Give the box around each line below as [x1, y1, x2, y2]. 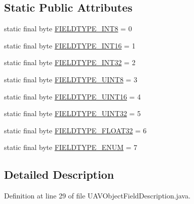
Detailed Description [4, 167, 114, 182]
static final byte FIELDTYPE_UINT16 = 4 [4, 91, 141, 101]
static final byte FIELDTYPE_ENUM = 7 [4, 142, 138, 152]
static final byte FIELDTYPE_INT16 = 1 [4, 40, 136, 50]
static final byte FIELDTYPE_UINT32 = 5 [4, 108, 141, 119]
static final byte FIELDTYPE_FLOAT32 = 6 [4, 125, 147, 135]
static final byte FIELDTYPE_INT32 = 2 [4, 57, 136, 68]
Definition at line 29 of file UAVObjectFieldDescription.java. [4, 190, 190, 201]
